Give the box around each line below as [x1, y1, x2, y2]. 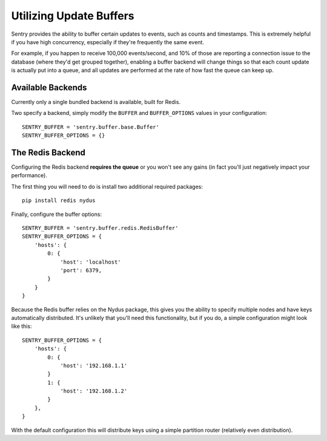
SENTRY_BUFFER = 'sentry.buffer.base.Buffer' [22, 123, 160, 130]
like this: [11, 322, 32, 330]
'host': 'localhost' [60, 258, 121, 266]
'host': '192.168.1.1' [60, 362, 128, 369]
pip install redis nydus [22, 197, 96, 204]
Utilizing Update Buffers [11, 9, 134, 22]
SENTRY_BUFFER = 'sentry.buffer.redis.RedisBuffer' [22, 224, 179, 232]
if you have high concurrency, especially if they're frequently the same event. [11, 38, 204, 45]
